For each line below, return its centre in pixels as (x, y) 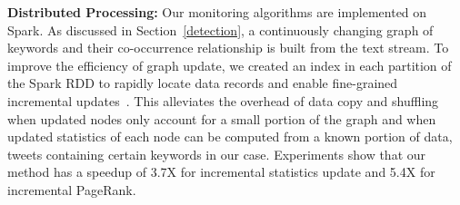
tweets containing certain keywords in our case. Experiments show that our (217, 154)
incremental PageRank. (72, 189)
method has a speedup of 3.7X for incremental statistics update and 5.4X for (221, 172)
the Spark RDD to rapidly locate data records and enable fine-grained (203, 83)
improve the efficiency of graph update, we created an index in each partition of (230, 65)
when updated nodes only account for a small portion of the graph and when (222, 118)
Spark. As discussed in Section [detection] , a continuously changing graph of (220, 29)
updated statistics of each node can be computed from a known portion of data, (230, 137)
